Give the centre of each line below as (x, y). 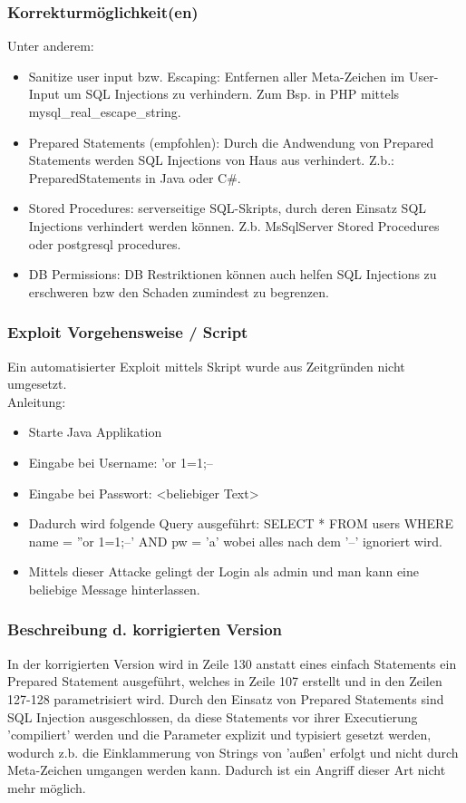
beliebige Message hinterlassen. (114, 589)
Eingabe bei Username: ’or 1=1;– (121, 462)
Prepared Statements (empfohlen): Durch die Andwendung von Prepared (231, 142)
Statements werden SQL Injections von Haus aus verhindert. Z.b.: (211, 160)
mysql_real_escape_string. (105, 111)
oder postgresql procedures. (105, 243)
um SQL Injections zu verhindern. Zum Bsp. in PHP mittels (232, 94)
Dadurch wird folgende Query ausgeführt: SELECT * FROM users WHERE (241, 523)
